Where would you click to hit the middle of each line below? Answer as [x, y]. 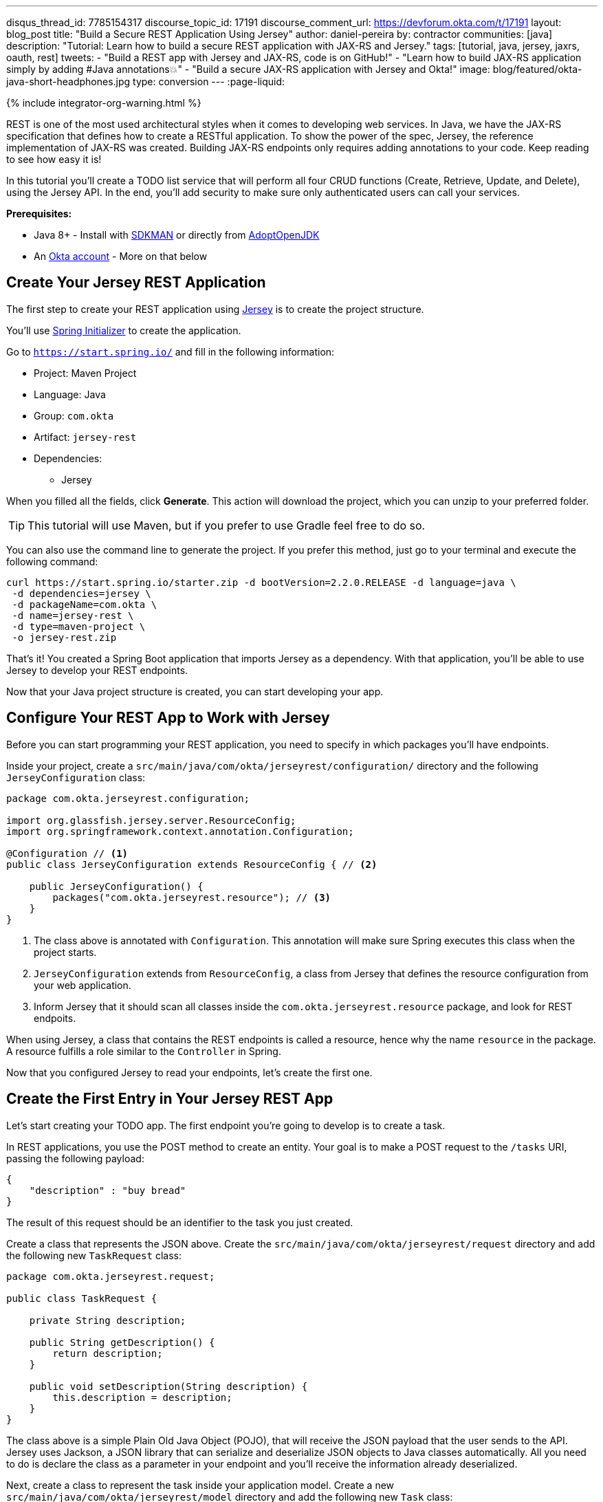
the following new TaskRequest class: [94, 1255]
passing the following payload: [75, 1158]
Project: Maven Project [85, 373]
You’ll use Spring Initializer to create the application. [124, 330]
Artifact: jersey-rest [85, 437]
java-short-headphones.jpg [68, 81]
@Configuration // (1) [67, 853]
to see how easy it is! [54, 159]
